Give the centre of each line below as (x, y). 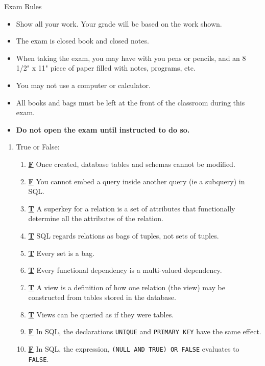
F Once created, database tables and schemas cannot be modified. (132, 164)
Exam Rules (23, 6)
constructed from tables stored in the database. (102, 297)
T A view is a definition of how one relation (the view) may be (127, 287)
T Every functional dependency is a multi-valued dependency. (125, 270)
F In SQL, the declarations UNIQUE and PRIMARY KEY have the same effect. (145, 331)
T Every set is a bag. (61, 253)
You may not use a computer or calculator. (83, 85)
